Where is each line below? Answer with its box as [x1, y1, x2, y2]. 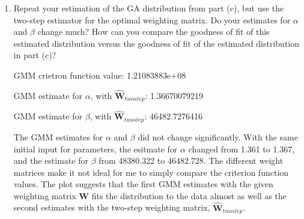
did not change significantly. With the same [138, 130, 298, 143]
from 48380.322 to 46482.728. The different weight [99, 154, 284, 167]
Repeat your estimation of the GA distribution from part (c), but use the [13, 2, 284, 14]
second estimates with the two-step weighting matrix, [13, 201, 210, 214]
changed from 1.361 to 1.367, [188, 142, 295, 155]
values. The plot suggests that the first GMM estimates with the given [13, 178, 273, 190]
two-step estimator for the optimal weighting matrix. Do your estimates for [13, 13, 291, 26]
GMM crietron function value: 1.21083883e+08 [13, 68, 186, 81]
